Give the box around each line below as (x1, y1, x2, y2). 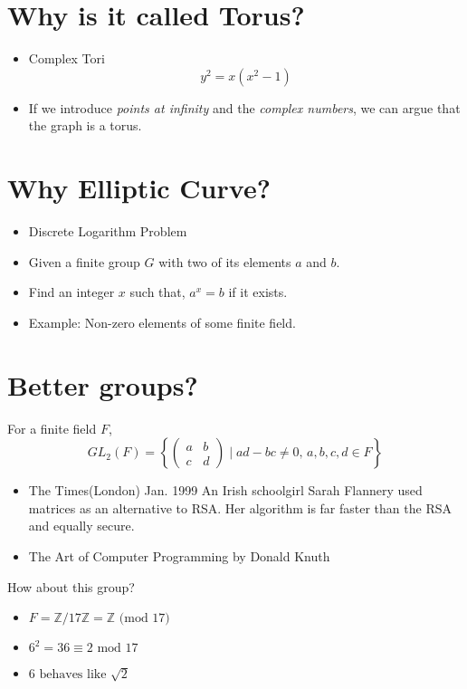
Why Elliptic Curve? (7, 169, 271, 206)
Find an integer (28, 282, 115, 301)
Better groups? (7, 366, 198, 403)
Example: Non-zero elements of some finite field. (28, 312, 296, 331)
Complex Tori (28, 49, 105, 68)
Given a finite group (28, 252, 140, 271)
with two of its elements (158, 252, 291, 271)
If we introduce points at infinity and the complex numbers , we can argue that (28, 98, 461, 117)
